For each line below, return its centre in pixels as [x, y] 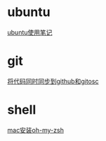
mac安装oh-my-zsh [36, 130]
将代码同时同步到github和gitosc [53, 81]
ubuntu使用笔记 [30, 32]
